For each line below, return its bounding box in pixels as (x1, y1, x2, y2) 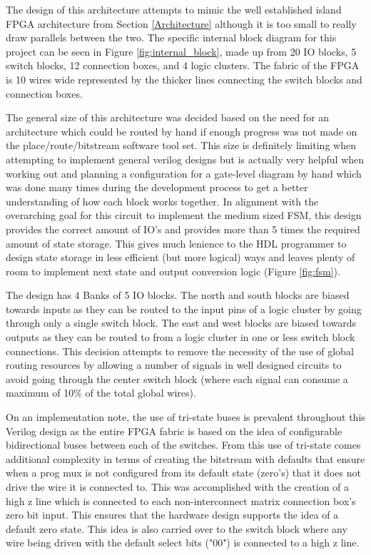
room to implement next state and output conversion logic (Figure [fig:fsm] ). (6, 263, 340, 278)
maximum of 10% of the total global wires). (6, 385, 196, 400)
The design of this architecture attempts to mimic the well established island (6, 2, 342, 16)
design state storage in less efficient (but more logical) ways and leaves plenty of (6, 250, 355, 265)
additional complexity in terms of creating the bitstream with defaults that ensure (6, 451, 365, 466)
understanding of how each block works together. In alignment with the (6, 193, 319, 208)
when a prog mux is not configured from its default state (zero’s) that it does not (6, 465, 361, 480)
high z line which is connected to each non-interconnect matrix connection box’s (6, 493, 356, 508)
